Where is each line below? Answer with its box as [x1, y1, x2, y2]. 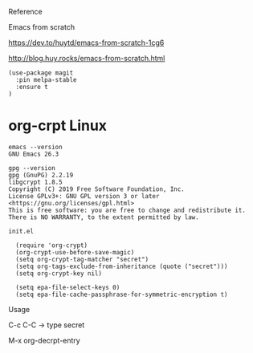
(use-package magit [8, 69, 74, 77]
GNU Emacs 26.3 [8, 150, 59, 158]
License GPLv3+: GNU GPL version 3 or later [8, 192, 160, 200]
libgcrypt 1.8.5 [8, 178, 63, 186]
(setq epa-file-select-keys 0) [15, 283, 120, 291]
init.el [8, 227, 35, 235]
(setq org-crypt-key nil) [15, 269, 103, 278]
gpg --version [8, 164, 56, 172]
